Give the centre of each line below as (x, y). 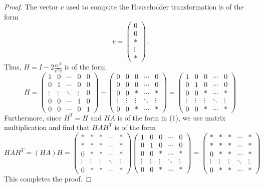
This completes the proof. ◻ (48, 179)
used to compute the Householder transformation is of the (155, 6)
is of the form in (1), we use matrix (172, 117)
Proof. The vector (31, 6)
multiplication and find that (47, 127)
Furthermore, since (33, 117)
